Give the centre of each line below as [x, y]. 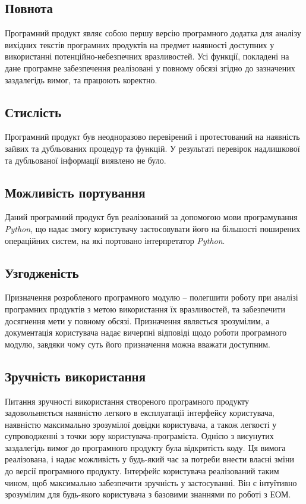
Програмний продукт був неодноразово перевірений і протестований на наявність [152, 137]
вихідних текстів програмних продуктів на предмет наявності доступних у [140, 44]
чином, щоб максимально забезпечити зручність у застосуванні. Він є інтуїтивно [151, 482]
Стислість [33, 112]
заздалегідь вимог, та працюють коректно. [81, 79]
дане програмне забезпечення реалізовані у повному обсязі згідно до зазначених [150, 68]
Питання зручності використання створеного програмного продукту [127, 401]
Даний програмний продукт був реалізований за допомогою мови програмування [151, 217]
